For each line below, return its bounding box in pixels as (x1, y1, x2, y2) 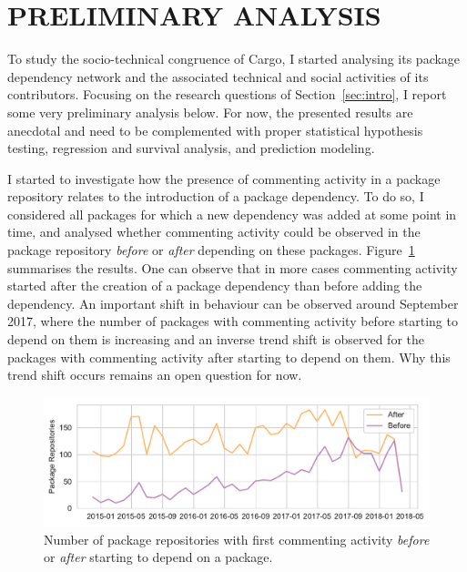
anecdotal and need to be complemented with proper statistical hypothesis (7, 120, 423, 139)
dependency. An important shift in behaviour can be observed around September (7, 293, 459, 312)
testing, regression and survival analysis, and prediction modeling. (7, 138, 375, 158)
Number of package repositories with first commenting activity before (44, 529, 430, 548)
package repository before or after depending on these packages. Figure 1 (7, 240, 415, 260)
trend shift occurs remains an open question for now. (7, 365, 302, 384)
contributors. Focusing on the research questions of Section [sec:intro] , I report (7, 85, 447, 104)
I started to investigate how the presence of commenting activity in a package (7, 169, 441, 188)
